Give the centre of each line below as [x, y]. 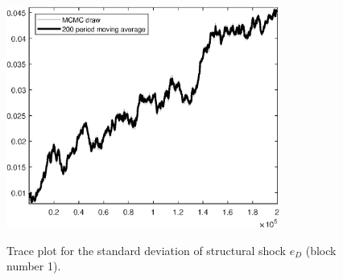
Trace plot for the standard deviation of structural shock [146, 250]
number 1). [34, 266]
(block [321, 250]
